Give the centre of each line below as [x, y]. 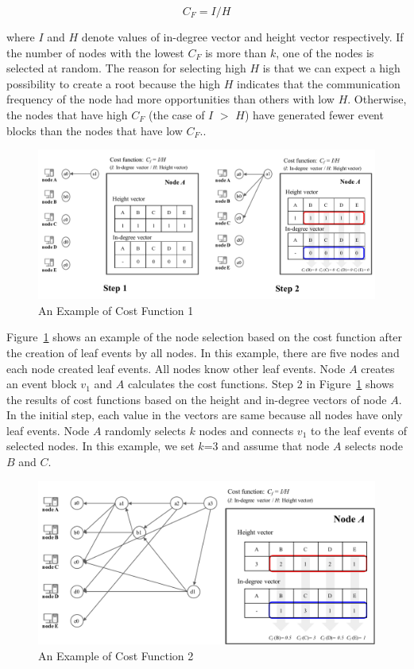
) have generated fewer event [314, 114]
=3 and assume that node [267, 446]
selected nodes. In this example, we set [101, 446]
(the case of [176, 114]
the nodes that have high [67, 114]
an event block [42, 384]
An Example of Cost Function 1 [116, 310]
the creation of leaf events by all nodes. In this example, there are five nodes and [203, 352]
